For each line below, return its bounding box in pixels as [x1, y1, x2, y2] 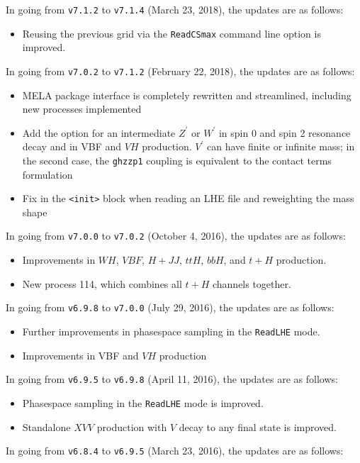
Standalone [22, 419, 71, 434]
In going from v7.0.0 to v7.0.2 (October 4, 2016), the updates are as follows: [6, 228, 346, 243]
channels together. [212, 276, 291, 291]
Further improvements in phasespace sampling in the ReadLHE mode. [22, 323, 320, 338]
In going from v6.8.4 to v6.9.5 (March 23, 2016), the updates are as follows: [6, 443, 344, 458]
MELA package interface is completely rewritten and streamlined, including [22, 87, 351, 102]
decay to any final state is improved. [179, 419, 337, 434]
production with [96, 419, 167, 434]
